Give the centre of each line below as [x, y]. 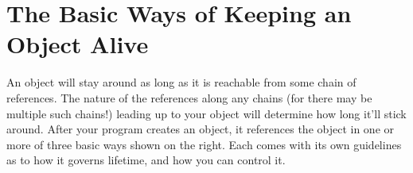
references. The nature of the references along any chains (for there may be [189, 97]
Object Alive [78, 44]
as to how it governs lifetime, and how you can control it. [146, 160]
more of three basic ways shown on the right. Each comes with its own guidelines [204, 144]
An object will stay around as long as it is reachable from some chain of [181, 82]
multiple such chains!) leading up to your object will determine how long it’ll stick [206, 113]
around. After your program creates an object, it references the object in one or [201, 129]
